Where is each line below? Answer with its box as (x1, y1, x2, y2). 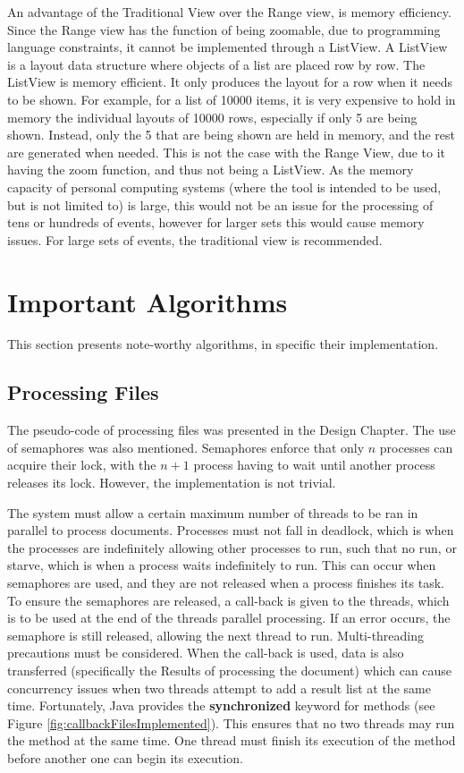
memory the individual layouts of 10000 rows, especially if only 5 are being (7, 107, 418, 126)
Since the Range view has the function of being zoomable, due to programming (7, 20, 441, 38)
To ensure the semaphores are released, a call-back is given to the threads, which (7, 590, 450, 609)
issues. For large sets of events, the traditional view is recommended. (7, 230, 383, 249)
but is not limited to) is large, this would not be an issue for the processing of (7, 195, 434, 214)
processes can (379, 437, 453, 456)
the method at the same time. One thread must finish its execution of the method (7, 731, 456, 750)
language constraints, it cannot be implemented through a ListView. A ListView (7, 38, 448, 56)
